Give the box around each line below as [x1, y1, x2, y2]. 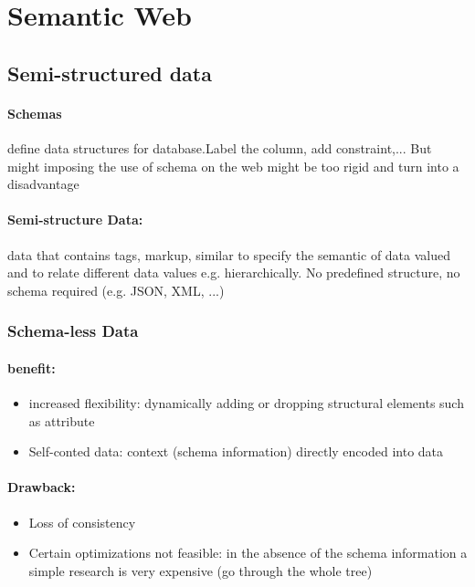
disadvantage [7, 174, 79, 194]
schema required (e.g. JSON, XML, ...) [7, 280, 225, 299]
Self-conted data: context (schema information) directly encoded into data [28, 442, 444, 461]
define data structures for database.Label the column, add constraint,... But [7, 138, 432, 157]
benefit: [7, 358, 56, 377]
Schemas [7, 103, 62, 122]
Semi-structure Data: [7, 210, 143, 229]
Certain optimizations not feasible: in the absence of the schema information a [28, 543, 468, 562]
